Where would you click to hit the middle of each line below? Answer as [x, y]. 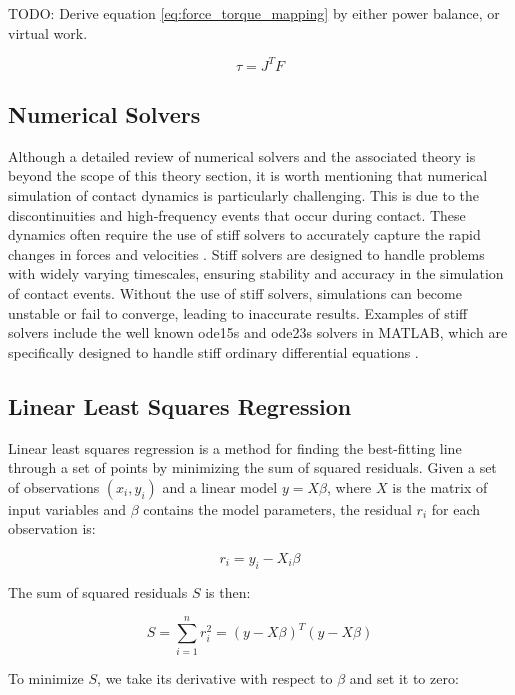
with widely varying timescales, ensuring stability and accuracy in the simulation [256, 273]
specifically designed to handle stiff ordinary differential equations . [213, 351]
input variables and [67, 508]
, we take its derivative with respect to [215, 677]
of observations [54, 486]
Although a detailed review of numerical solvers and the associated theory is [242, 155]
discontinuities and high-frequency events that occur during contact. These [237, 214]
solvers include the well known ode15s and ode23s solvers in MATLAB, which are [258, 332]
